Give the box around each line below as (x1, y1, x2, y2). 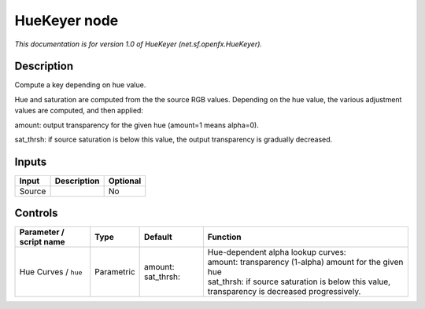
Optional (108, 175, 142, 186)
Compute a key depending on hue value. (14, 80, 146, 90)
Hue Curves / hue (19, 267, 83, 278)
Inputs (14, 155, 47, 168)
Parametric (94, 267, 135, 278)
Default (143, 232, 172, 243)
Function (207, 232, 242, 243)
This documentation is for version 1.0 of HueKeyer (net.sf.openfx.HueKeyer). (14, 39, 263, 49)
